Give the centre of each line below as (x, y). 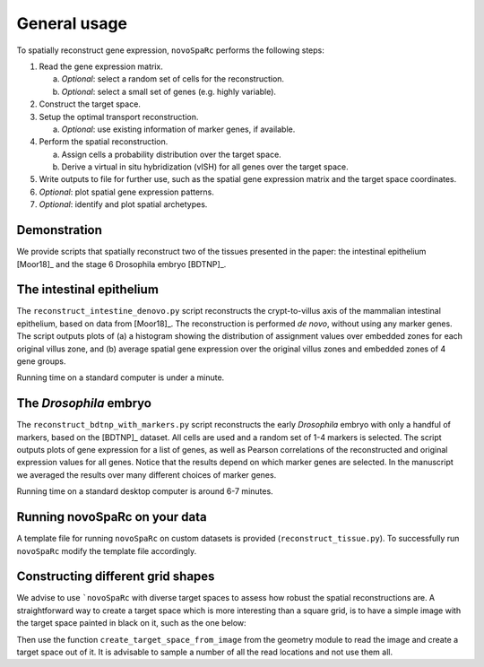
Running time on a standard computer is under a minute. (121, 377)
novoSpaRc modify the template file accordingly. (107, 550)
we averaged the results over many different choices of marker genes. (147, 474)
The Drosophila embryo (84, 403)
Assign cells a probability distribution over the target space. (171, 154)
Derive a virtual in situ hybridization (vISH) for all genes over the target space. (205, 167)
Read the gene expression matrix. (101, 66)
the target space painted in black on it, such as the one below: (131, 623)
